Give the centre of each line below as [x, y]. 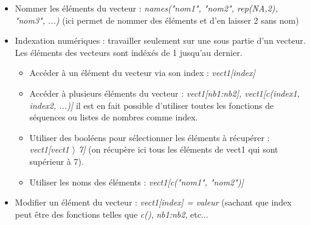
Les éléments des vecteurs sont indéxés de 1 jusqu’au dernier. [129, 52]
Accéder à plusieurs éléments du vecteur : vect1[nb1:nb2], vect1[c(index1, [164, 93]
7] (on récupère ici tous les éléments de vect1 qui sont [178, 149]
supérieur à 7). [57, 161]
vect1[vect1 [49, 149]
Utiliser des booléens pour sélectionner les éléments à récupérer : [150, 137]
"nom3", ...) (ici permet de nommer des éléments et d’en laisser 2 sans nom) [157, 20]
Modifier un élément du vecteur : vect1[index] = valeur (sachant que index [153, 202]
